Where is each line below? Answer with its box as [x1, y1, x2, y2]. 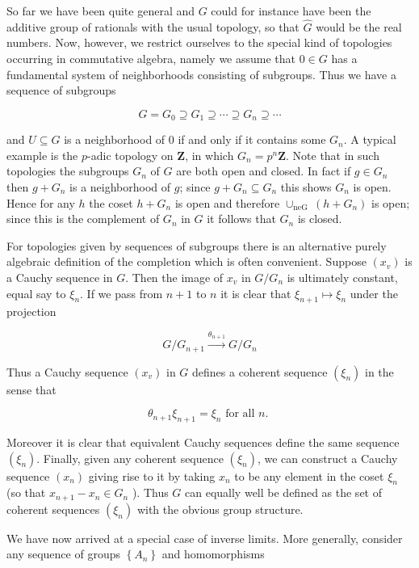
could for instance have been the [211, 2, 371, 19]
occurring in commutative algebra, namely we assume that [6, 50, 296, 66]
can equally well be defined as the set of [185, 484, 382, 501]
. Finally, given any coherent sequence [36, 449, 224, 466]
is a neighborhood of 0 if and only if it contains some [64, 131, 326, 148]
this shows [280, 179, 332, 196]
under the [350, 284, 398, 301]
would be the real [316, 18, 402, 35]
